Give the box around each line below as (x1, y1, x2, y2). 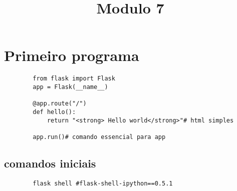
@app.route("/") (33, 100, 87, 107)
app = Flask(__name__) (33, 83, 108, 90)
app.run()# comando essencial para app (33, 133, 166, 140)
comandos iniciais (4, 155, 96, 170)
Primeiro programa (4, 45, 139, 65)
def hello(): (33, 108, 76, 115)
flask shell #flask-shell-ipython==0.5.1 (33, 179, 173, 187)
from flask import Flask (33, 75, 115, 82)
